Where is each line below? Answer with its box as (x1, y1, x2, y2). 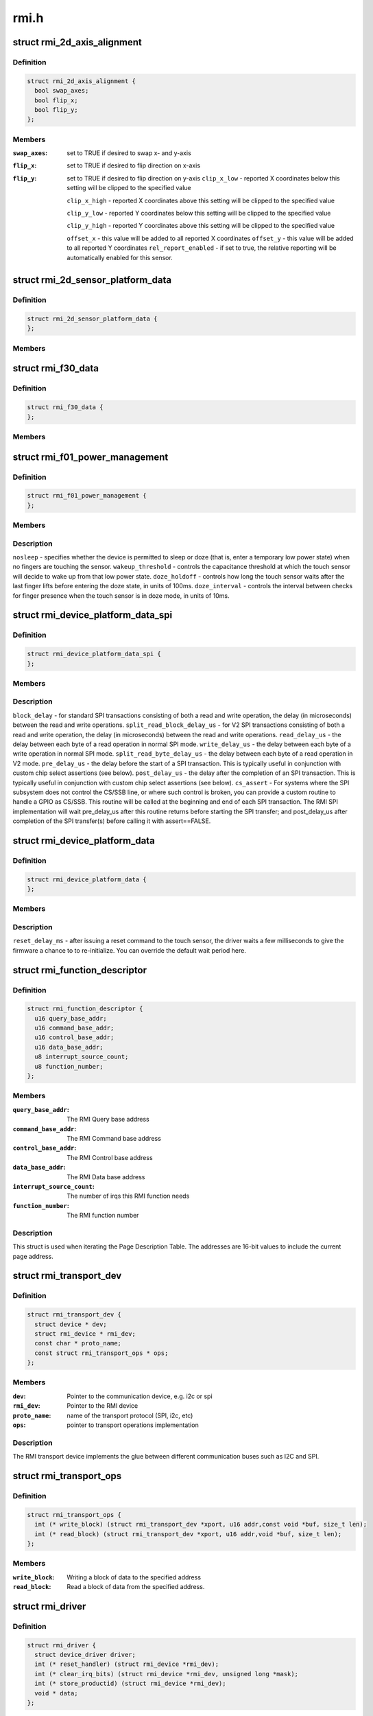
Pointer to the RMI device (67, 1402, 139, 1410)
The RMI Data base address (67, 1172, 145, 1181)
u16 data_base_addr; (34, 1043, 104, 1051)
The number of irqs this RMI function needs (67, 1192, 190, 1201)
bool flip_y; (34, 106, 78, 113)
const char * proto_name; (34, 1339, 121, 1347)
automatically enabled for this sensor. (67, 253, 173, 262)
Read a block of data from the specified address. (67, 1583, 205, 1591)
